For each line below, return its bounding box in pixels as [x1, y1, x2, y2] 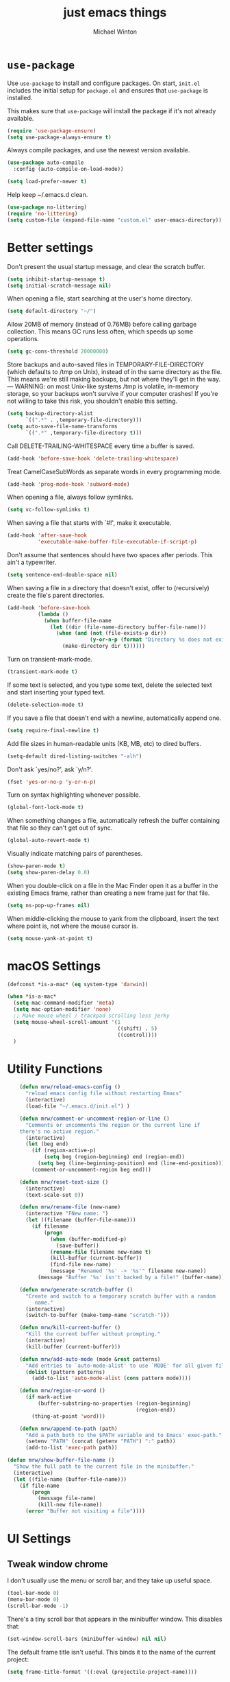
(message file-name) [37, 1495, 97, 1502]
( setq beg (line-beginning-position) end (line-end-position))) [37, 1160, 225, 1167]
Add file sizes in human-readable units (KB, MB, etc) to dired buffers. [7, 739, 202, 747]
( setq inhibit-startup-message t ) [7, 276, 106, 283]
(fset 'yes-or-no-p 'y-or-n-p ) [7, 778, 97, 785]
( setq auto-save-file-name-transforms [7, 423, 118, 430]
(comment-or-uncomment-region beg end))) [31, 1166, 152, 1173]
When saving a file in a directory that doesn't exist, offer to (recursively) [7, 583, 210, 592]
